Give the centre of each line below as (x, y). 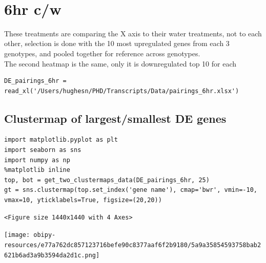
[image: (17, 235)
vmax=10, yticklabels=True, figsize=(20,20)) (83, 200)
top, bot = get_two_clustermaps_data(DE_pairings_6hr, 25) (107, 180)
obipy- (45, 235)
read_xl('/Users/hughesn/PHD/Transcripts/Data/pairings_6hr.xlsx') (122, 91)
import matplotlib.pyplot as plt (61, 140)
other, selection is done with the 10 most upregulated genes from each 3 (117, 43)
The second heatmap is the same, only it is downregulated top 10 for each (120, 63)
